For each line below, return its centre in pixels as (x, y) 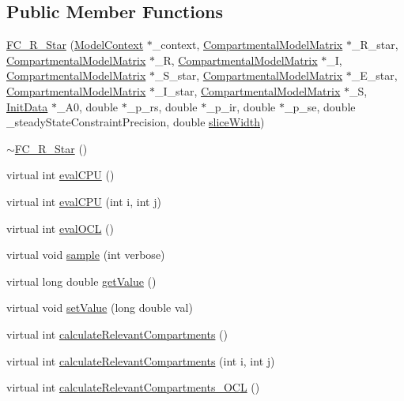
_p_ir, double (241, 106)
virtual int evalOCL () (60, 228)
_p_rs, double (162, 106)
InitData (27, 106)
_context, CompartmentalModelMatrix (247, 45)
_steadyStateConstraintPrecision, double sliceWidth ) (136, 122)
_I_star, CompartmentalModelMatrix (247, 90)
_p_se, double (320, 106)
